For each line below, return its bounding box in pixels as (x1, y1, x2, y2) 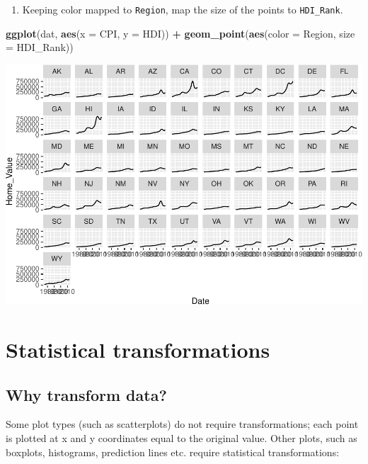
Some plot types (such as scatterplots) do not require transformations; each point (6, 417, 359, 431)
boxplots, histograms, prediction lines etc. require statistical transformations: (6, 444, 340, 459)
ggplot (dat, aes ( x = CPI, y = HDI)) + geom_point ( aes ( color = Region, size (6, 26, 355, 40)
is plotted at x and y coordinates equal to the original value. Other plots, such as (6, 431, 357, 446)
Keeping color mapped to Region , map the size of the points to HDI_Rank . (22, 2, 343, 16)
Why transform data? (6, 383, 167, 405)
